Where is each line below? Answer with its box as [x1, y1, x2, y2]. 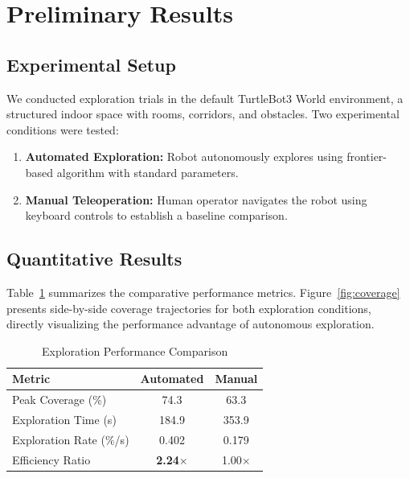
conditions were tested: [6, 121, 119, 138]
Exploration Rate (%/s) [12, 431, 129, 447]
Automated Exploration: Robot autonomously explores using [25, 148, 343, 165]
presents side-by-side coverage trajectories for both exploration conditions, [6, 299, 371, 316]
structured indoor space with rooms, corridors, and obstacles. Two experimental [6, 105, 400, 122]
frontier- [346, 148, 387, 165]
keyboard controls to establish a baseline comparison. [25, 207, 288, 224]
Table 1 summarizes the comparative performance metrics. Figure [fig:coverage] [6, 283, 400, 300]
